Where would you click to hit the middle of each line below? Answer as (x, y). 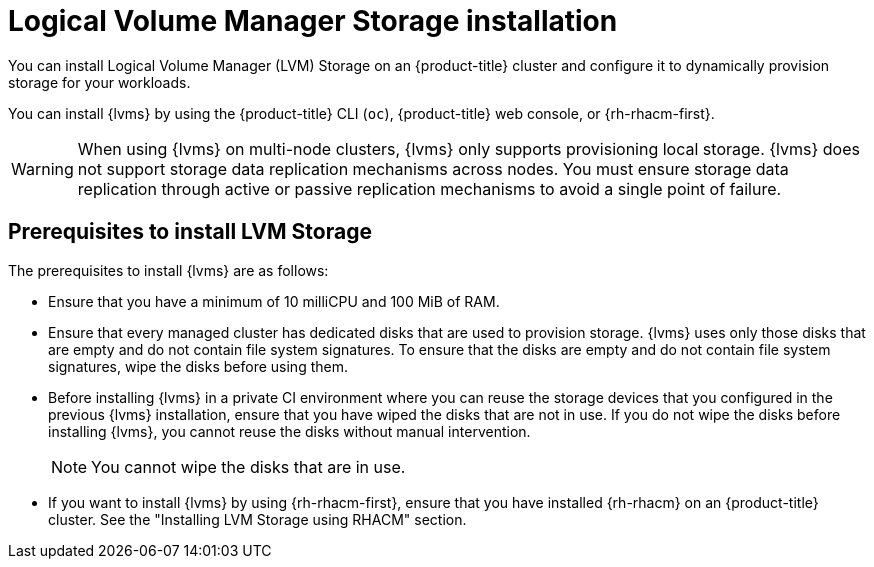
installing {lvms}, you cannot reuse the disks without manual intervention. (289, 431)
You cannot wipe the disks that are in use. (248, 466)
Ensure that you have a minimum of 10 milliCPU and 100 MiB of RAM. (274, 301)
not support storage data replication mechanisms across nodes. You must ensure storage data (433, 168)
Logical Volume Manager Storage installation (313, 21)
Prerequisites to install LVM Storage (190, 232)
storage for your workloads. (99, 82)
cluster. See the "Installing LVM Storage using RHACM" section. (257, 519)
